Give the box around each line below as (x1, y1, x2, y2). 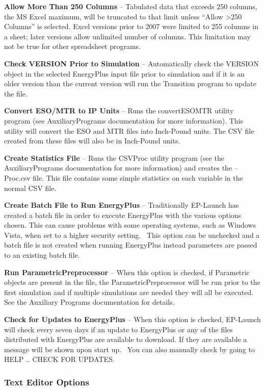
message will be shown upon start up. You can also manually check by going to (4, 344, 255, 354)
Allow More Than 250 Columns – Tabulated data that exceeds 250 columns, (4, 1, 257, 11)
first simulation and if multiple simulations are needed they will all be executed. (4, 286, 254, 297)
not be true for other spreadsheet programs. (4, 41, 141, 52)
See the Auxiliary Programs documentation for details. (4, 297, 175, 307)
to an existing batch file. (4, 250, 80, 260)
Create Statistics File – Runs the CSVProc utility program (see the (4, 152, 224, 163)
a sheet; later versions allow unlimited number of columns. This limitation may (4, 31, 251, 41)
